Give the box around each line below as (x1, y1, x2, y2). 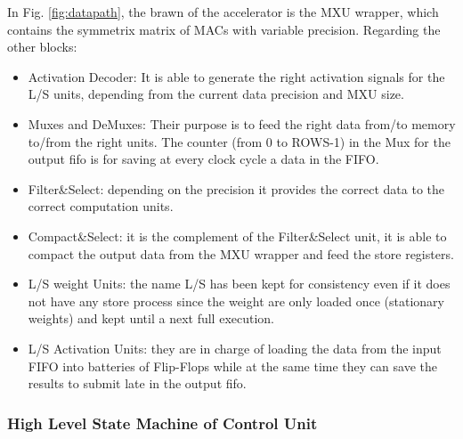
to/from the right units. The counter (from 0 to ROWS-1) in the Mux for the (28, 132, 451, 150)
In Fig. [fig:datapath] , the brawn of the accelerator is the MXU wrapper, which (7, 3, 439, 20)
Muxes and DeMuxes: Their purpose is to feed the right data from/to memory (28, 114, 456, 133)
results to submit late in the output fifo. (28, 374, 247, 393)
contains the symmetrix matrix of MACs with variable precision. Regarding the (7, 20, 441, 38)
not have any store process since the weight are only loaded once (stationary (28, 291, 444, 310)
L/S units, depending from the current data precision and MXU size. (28, 85, 404, 103)
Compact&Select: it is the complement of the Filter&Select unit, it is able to (28, 226, 447, 245)
